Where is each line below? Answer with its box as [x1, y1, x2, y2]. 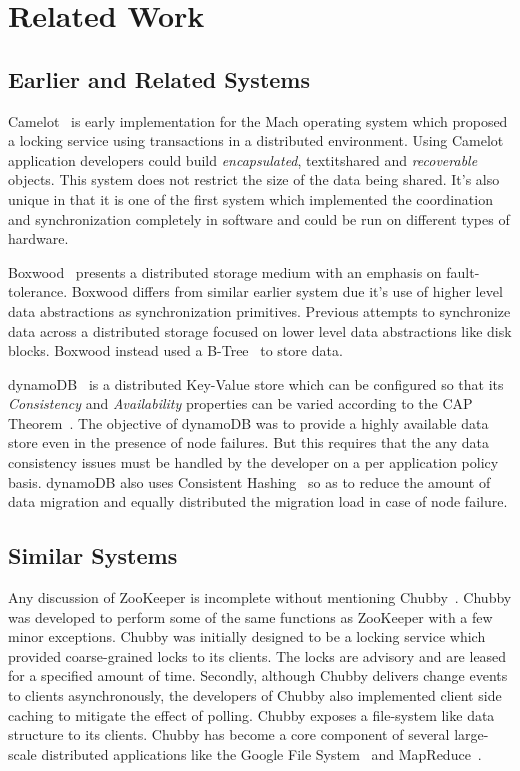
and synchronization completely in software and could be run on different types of [8, 208, 510, 229]
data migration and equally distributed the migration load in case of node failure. [8, 491, 508, 512]
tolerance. [8, 281, 68, 302]
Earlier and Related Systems [8, 63, 310, 94]
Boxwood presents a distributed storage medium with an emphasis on [8, 261, 442, 282]
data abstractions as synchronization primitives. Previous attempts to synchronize [8, 300, 511, 321]
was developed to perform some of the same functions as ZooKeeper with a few [8, 606, 493, 627]
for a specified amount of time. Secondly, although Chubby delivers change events [8, 665, 508, 686]
